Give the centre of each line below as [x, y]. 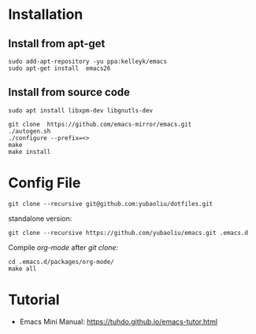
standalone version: [40, 218]
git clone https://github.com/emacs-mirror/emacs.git [100, 124]
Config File [45, 183]
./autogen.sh [30, 131]
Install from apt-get [57, 44]
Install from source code [69, 92]
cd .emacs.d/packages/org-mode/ [61, 262]
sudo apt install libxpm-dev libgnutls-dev [81, 110]
